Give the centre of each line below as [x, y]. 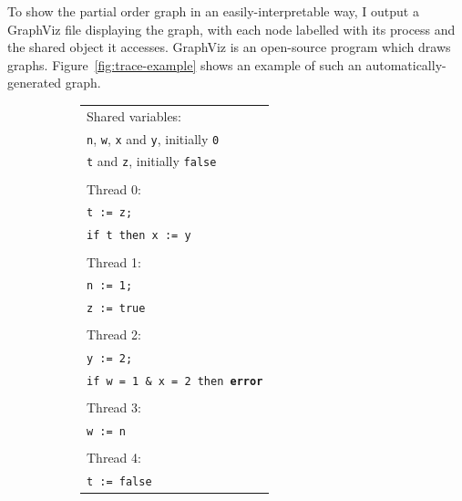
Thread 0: [114, 188]
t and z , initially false [152, 161]
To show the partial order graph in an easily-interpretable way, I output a [213, 11]
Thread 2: [114, 334]
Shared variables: [134, 115]
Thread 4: [114, 458]
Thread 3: [114, 407]
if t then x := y [139, 236]
